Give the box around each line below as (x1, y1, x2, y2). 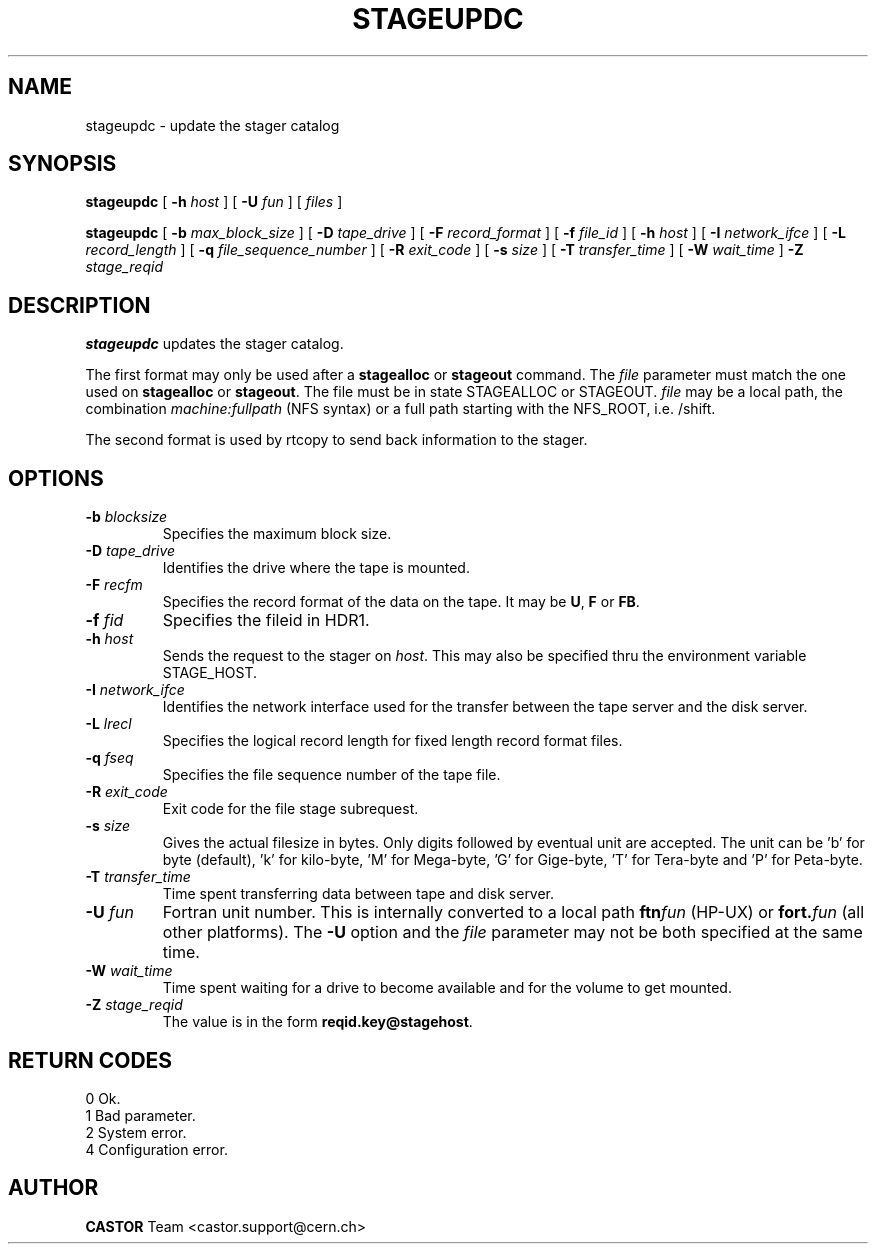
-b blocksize (85, 508, 168, 526)
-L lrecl (85, 715, 132, 733)
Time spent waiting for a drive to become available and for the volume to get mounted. (162, 979, 732, 997)
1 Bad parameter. (85, 1106, 196, 1124)
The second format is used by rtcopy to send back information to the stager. (85, 431, 588, 449)
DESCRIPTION (8, 292, 151, 318)
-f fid (85, 610, 124, 631)
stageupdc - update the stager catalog (85, 116, 340, 134)
